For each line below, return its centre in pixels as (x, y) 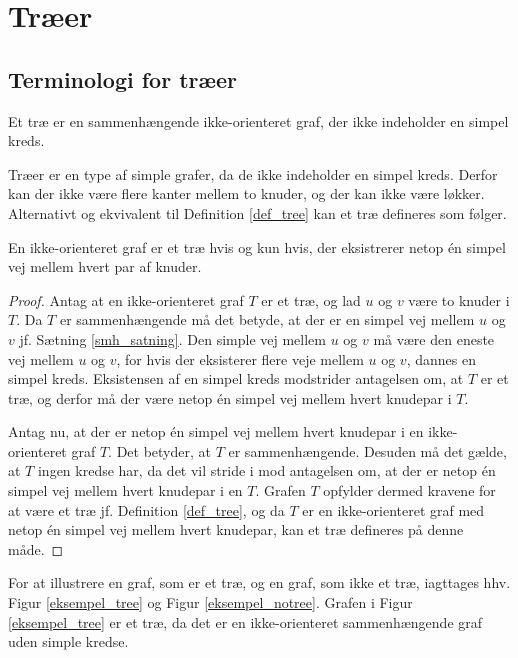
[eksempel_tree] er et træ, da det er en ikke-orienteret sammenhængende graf (245, 621)
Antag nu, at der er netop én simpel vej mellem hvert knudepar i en (216, 431)
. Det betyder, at (159, 450)
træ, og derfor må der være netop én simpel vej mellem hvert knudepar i (230, 397)
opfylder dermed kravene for (409, 490)
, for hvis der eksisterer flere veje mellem (240, 358)
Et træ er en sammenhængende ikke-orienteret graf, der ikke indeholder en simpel (258, 120)
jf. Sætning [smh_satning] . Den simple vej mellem (172, 338)
